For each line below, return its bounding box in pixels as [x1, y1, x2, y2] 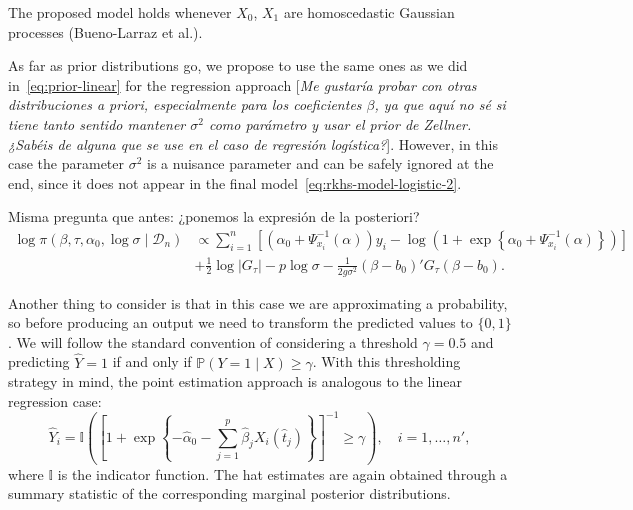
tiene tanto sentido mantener [8, 113, 186, 134]
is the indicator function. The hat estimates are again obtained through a [57, 463, 508, 484]
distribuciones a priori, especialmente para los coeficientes [8, 94, 362, 115]
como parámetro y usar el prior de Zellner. [208, 113, 472, 134]
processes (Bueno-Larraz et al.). [8, 21, 203, 42]
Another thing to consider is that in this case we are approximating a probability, [8, 292, 508, 313]
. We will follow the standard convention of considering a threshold [8, 331, 418, 352]
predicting [8, 351, 70, 372]
